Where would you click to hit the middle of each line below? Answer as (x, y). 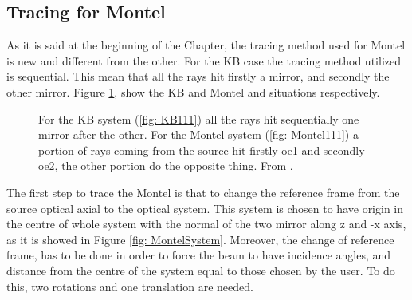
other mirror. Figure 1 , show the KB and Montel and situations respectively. (193, 91)
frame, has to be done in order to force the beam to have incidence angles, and (199, 255)
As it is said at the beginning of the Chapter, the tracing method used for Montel (206, 45)
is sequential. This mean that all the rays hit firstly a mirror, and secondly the (198, 76)
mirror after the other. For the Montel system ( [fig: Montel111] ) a (198, 134)
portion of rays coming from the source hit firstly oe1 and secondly (202, 150)
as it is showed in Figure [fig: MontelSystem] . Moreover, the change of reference (200, 239)
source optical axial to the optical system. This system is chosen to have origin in (205, 208)
